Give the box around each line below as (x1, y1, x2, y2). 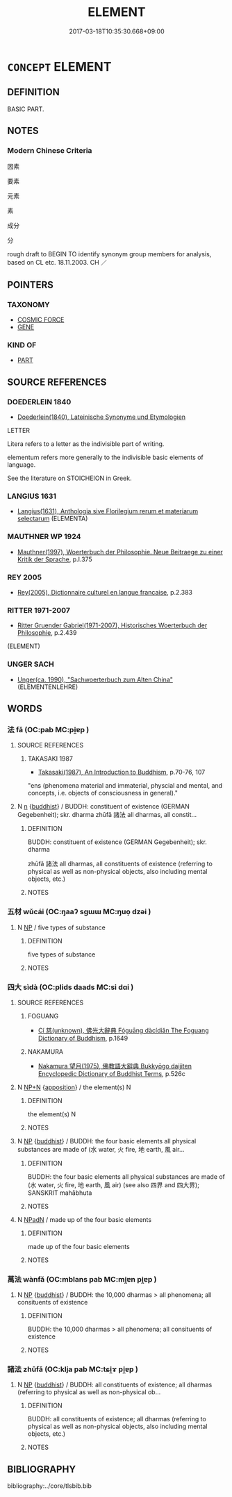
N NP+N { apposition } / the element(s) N (17, 1083, 131, 1091)
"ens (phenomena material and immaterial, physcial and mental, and (27, 781, 223, 790)
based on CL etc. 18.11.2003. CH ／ (7, 258, 108, 267)
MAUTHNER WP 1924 (7, 532, 81, 542)
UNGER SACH (7, 659, 54, 669)
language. (7, 461, 36, 469)
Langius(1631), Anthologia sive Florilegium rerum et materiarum (17, 507, 199, 515)
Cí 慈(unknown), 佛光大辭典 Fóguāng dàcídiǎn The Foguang (38, 1026, 210, 1034)
